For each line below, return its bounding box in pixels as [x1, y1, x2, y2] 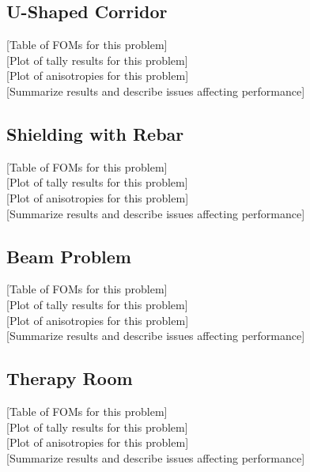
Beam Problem [6, 244, 131, 268]
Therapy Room [6, 366, 133, 391]
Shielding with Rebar [6, 121, 184, 145]
